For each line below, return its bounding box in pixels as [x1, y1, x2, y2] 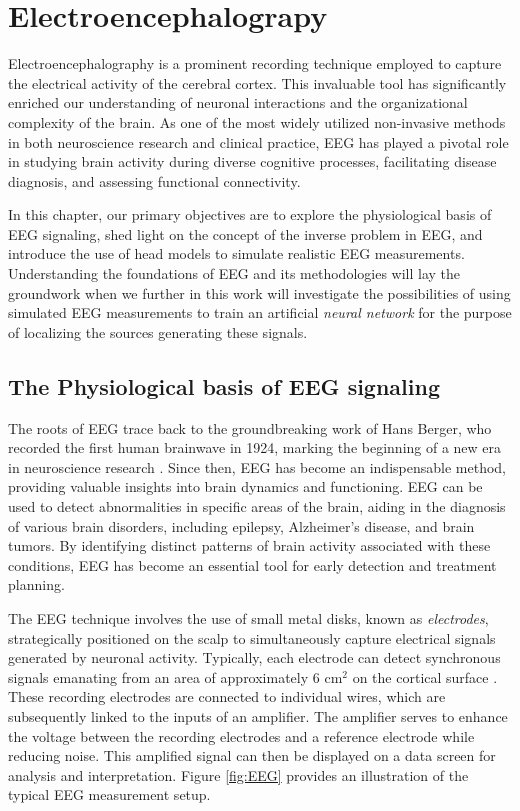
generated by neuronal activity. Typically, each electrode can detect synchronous [8, 647, 501, 668]
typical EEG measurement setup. [8, 784, 211, 805]
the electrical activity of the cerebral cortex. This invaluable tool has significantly [8, 72, 507, 93]
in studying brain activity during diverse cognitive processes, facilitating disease [8, 151, 497, 172]
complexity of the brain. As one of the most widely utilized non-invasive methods [8, 111, 506, 132]
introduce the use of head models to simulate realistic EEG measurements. [8, 243, 465, 264]
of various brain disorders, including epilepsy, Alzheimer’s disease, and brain [8, 515, 475, 536]
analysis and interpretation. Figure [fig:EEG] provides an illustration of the [8, 764, 469, 785]
